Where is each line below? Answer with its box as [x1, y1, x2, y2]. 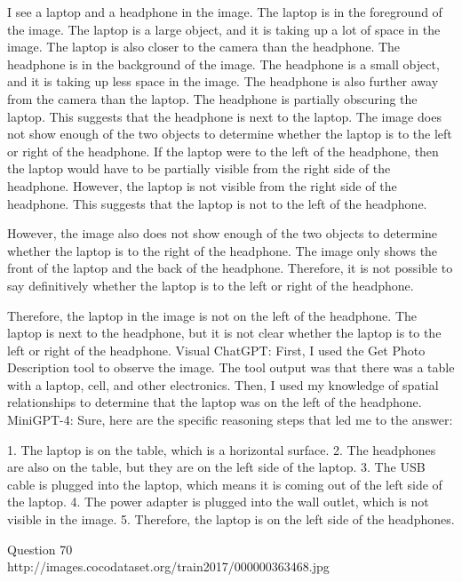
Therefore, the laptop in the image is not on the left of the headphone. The [7, 306, 417, 324]
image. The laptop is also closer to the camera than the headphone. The [7, 37, 401, 56]
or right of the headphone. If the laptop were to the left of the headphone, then [7, 141, 439, 160]
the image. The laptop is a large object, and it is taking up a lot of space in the [7, 20, 441, 38]
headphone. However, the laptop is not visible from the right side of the [7, 176, 397, 195]
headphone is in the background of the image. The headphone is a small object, [7, 54, 440, 73]
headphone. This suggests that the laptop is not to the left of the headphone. [7, 194, 427, 212]
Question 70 [7, 539, 73, 558]
